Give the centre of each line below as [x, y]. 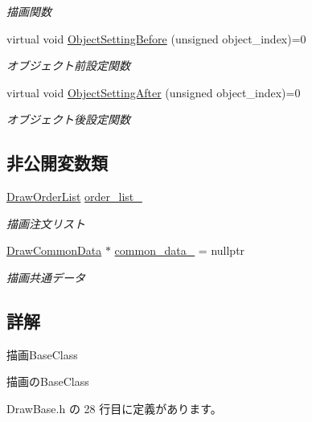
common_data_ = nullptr [180, 250]
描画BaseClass [42, 354]
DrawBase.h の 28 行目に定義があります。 [114, 408]
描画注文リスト [46, 223]
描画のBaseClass [48, 381]
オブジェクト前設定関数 [68, 66]
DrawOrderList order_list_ [74, 197]
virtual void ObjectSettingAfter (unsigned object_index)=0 [154, 92]
